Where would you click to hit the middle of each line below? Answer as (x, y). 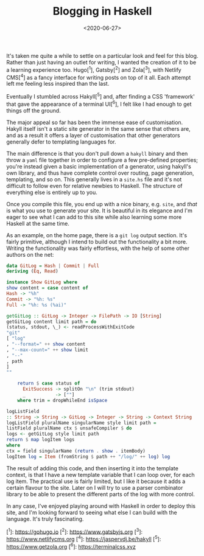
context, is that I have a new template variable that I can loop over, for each (100, 474)
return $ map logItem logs (40, 440)
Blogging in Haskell (102, 11)
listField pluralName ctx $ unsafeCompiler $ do (69, 428)
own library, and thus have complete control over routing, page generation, (100, 173)
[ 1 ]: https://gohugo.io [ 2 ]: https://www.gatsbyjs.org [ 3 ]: (75, 531)
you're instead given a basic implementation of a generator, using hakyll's (99, 166)
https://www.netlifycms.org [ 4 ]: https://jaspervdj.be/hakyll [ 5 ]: (84, 538)
